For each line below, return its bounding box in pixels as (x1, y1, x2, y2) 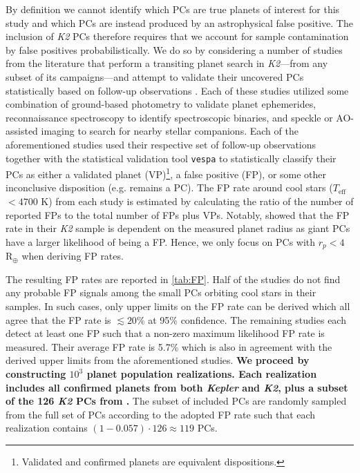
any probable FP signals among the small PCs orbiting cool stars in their (6, 285, 316, 300)
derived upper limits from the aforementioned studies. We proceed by (6, 353, 310, 367)
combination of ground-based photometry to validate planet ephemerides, (6, 97, 316, 111)
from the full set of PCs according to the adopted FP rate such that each (6, 407, 316, 421)
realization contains (6, 421, 88, 435)
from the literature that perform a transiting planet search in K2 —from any (6, 56, 328, 70)
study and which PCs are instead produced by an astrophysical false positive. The (6, 15, 353, 30)
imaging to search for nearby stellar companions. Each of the (41, 124, 299, 138)
